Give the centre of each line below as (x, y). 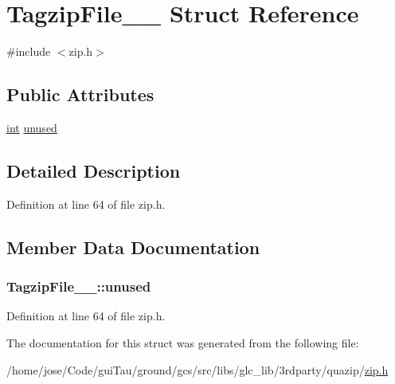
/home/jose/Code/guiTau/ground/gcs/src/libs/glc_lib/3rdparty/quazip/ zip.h (197, 369)
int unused (32, 127)
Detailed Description (94, 170)
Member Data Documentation (133, 247)
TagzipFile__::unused (79, 286)
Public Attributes (80, 94)
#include (29, 51)
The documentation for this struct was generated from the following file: (183, 342)
